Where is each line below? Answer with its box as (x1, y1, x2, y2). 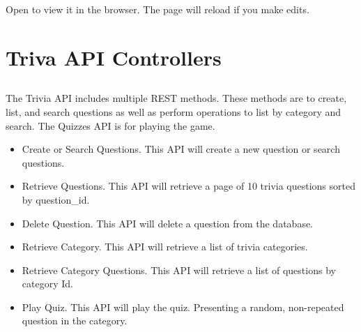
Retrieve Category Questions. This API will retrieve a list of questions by (22, 262, 336, 277)
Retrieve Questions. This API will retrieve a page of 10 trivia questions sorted (22, 179, 355, 193)
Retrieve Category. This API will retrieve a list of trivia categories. (22, 239, 308, 254)
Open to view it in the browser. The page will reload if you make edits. (6, 2, 309, 16)
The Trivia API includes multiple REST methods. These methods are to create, (6, 91, 347, 105)
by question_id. (22, 192, 90, 206)
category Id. (22, 276, 73, 291)
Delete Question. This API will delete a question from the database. (22, 216, 314, 230)
